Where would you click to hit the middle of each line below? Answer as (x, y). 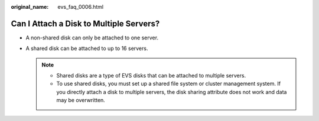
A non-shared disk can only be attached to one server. (92, 38)
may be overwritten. (81, 100)
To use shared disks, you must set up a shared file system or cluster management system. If (168, 84)
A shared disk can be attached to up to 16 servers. (87, 48)
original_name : (30, 7)
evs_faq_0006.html (80, 7)
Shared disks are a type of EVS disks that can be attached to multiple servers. (151, 76)
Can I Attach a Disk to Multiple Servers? (85, 23)
